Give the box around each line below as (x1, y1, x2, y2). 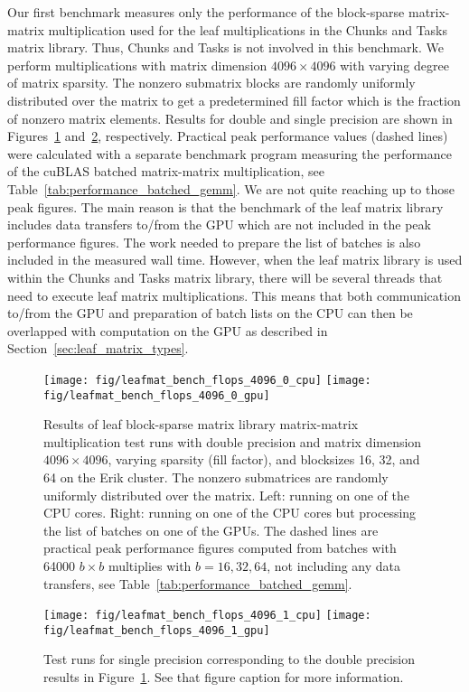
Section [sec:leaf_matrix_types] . (7, 339, 189, 358)
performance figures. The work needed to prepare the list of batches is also (7, 232, 421, 251)
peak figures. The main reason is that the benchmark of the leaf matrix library (7, 197, 444, 216)
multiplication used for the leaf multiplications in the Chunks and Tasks (48, 20, 448, 39)
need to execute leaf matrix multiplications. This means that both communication (7, 285, 461, 304)
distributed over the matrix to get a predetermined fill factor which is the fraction (7, 90, 461, 109)
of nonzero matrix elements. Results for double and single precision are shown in (7, 108, 453, 127)
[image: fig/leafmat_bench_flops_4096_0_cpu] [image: (43, 373, 371, 387)
